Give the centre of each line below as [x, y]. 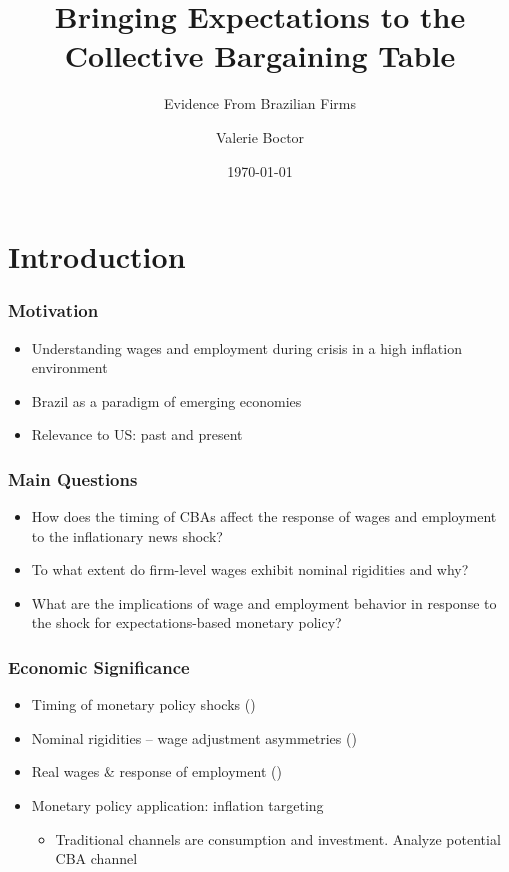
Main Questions [73, 478]
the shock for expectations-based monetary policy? [186, 622]
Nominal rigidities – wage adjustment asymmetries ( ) [194, 737]
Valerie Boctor [260, 136]
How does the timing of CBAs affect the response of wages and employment [264, 516]
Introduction [97, 256]
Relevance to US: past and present [137, 434]
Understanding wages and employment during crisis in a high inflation [246, 347]
